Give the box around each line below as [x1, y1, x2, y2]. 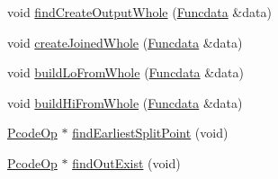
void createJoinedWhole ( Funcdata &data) [7, 32, 243, 51]
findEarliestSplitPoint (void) [72, 123, 229, 142]
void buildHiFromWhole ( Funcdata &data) [7, 93, 243, 112]
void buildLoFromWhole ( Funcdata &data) [7, 63, 244, 82]
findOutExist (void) [72, 153, 181, 172]
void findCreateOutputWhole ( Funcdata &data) [7, 3, 272, 21]
